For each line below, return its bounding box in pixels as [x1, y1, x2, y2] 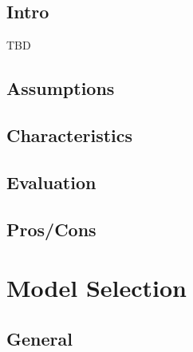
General [6, 326, 73, 350]
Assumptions [6, 76, 115, 101]
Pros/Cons [6, 216, 96, 241]
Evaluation [6, 169, 96, 194]
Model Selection [6, 271, 187, 304]
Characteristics [6, 122, 133, 147]
